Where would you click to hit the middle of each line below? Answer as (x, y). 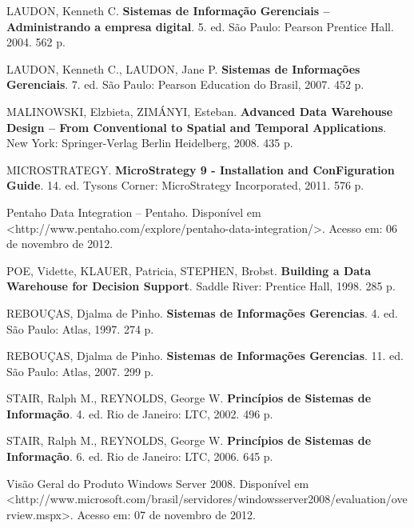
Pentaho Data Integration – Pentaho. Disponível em (134, 212)
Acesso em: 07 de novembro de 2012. (166, 514)
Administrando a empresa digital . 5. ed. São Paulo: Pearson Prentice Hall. (200, 26)
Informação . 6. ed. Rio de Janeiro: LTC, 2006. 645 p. (140, 456)
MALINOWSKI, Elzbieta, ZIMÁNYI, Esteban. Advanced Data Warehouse (200, 111)
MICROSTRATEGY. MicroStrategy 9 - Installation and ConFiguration (201, 169)
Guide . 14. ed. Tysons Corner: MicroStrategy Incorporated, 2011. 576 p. (185, 185)
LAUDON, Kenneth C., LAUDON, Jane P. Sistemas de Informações (183, 68)
